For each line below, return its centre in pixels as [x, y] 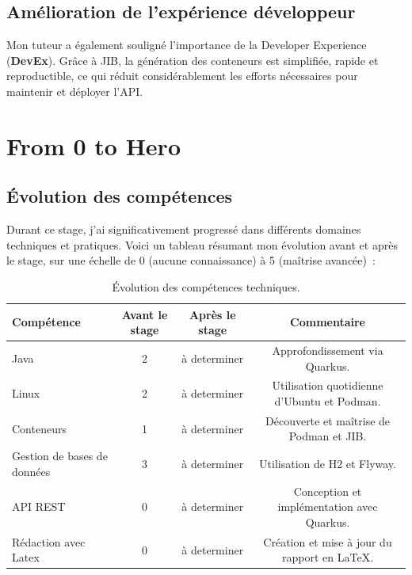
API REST [39, 506]
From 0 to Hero [93, 145]
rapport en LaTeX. [328, 557]
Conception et [328, 491]
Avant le [145, 314]
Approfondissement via [328, 350]
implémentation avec [328, 506]
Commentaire [328, 322]
